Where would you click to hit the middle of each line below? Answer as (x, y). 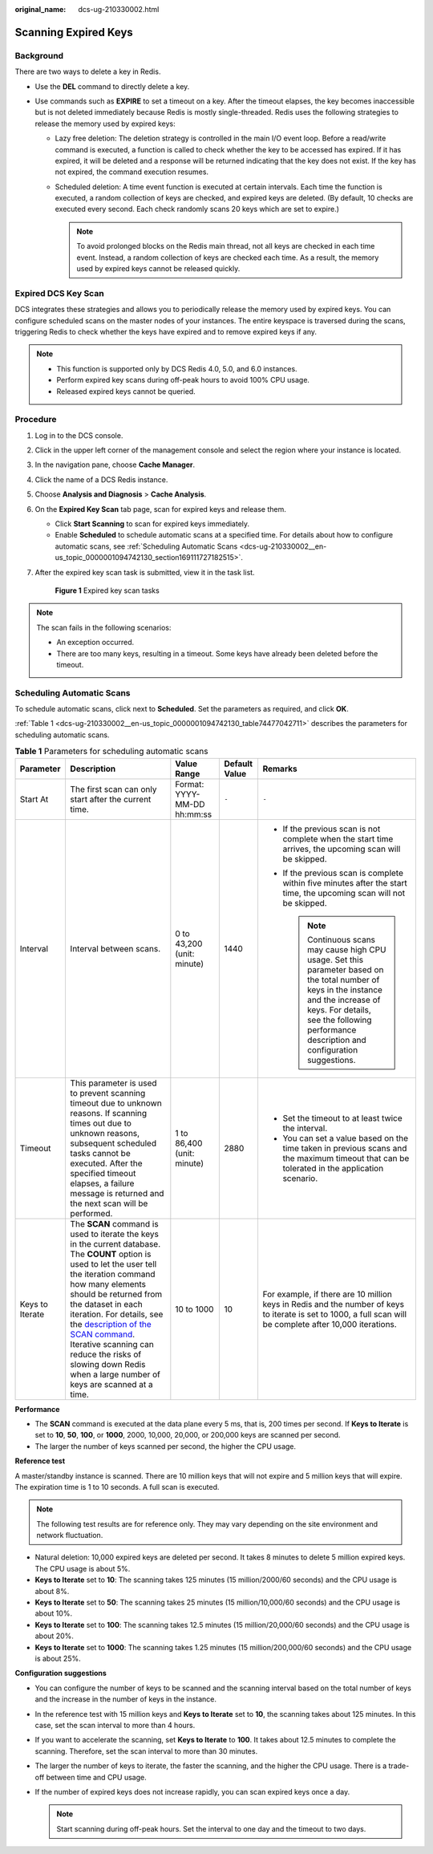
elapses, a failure (102, 1183)
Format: (190, 784)
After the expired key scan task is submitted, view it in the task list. (145, 572)
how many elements (108, 1284)
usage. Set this (336, 959)
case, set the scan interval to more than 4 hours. (115, 1725)
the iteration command (113, 1274)
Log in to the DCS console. (79, 435)
